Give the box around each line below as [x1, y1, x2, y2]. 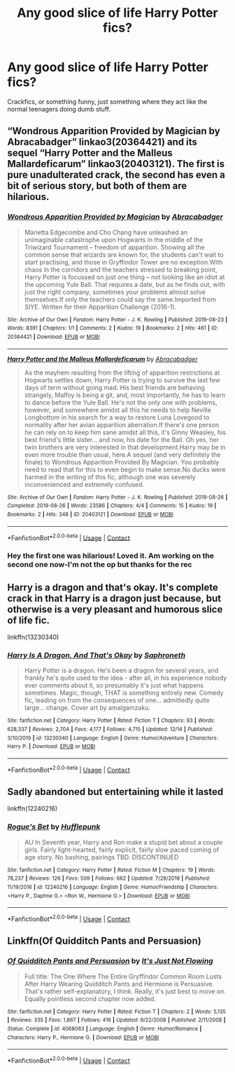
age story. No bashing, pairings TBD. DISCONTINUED [24, 852, 179, 861]
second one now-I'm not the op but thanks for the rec [7, 560, 192, 570]
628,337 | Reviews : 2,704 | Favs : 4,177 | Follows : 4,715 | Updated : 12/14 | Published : [7, 725, 213, 732]
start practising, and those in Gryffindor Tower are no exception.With [24, 257, 223, 266]
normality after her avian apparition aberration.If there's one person [24, 420, 220, 429]
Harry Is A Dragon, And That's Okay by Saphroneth [7, 650, 186, 660]
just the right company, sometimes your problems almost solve [24, 288, 206, 296]
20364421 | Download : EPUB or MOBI [7, 333, 100, 340]
